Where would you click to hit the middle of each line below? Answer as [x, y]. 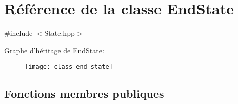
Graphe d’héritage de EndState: [54, 50]
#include [18, 33]
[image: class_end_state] [69, 67]
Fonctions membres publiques [84, 93]
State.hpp [60, 33]
